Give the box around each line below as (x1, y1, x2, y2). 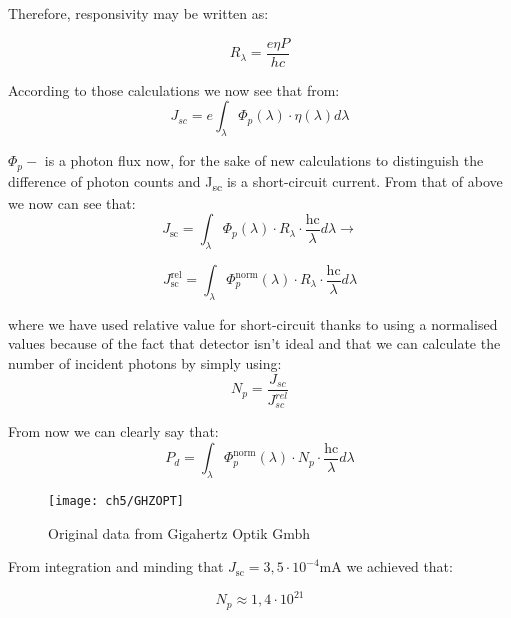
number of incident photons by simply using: (8, 353, 282, 373)
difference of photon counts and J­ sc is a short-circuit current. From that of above (8, 170, 503, 194)
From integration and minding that (8, 556, 224, 577)
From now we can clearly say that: (8, 421, 219, 442)
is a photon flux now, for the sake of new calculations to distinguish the (44, 150, 484, 171)
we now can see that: (8, 192, 136, 213)
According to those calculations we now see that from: (8, 79, 340, 100)
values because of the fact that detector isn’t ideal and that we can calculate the (8, 333, 501, 354)
